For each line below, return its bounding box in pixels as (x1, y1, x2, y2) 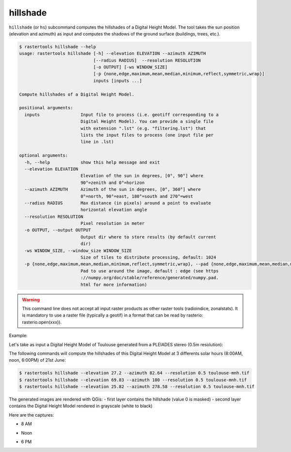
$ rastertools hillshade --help (19, 44, 97, 50)
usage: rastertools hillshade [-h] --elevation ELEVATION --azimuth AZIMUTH (19, 51, 206, 56)
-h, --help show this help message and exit (24, 159, 160, 165)
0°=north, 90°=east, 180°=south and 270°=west (80, 193, 194, 199)
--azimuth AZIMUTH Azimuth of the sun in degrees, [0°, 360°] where (24, 187, 201, 192)
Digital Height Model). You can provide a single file (80, 119, 214, 124)
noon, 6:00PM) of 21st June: (9, 357, 66, 363)
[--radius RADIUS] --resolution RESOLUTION (93, 57, 201, 63)
